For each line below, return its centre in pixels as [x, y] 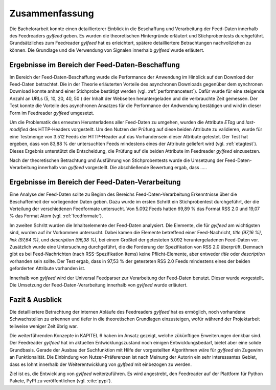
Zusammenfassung [52, 13]
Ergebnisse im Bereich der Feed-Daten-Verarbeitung [95, 182]
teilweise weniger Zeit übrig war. [44, 326]
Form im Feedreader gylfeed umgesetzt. [52, 113]
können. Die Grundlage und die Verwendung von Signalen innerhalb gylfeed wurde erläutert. [107, 50]
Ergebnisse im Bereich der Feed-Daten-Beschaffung [95, 65]
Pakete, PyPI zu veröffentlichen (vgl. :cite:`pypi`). [61, 381]
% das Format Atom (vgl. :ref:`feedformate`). [56, 216]
